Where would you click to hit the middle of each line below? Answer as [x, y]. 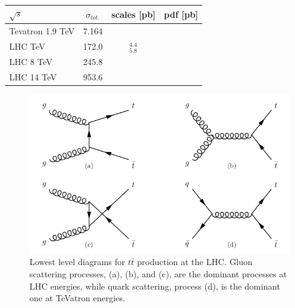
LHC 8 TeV [31, 62]
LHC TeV [27, 46]
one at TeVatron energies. [77, 298]
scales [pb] [133, 14]
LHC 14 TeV [33, 77]
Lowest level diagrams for [77, 262]
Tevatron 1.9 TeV [42, 31]
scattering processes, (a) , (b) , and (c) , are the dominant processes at [158, 274]
